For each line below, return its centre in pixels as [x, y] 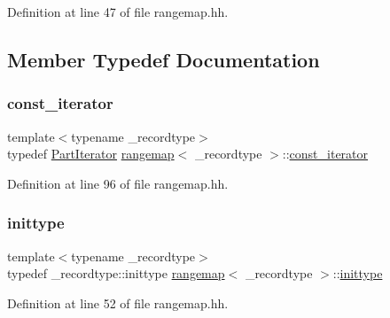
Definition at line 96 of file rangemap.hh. [118, 183]
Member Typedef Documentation [164, 59]
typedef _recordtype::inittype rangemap [116, 273]
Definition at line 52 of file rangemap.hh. [118, 302]
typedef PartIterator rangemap [91, 154]
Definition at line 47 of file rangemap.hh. [118, 12]
